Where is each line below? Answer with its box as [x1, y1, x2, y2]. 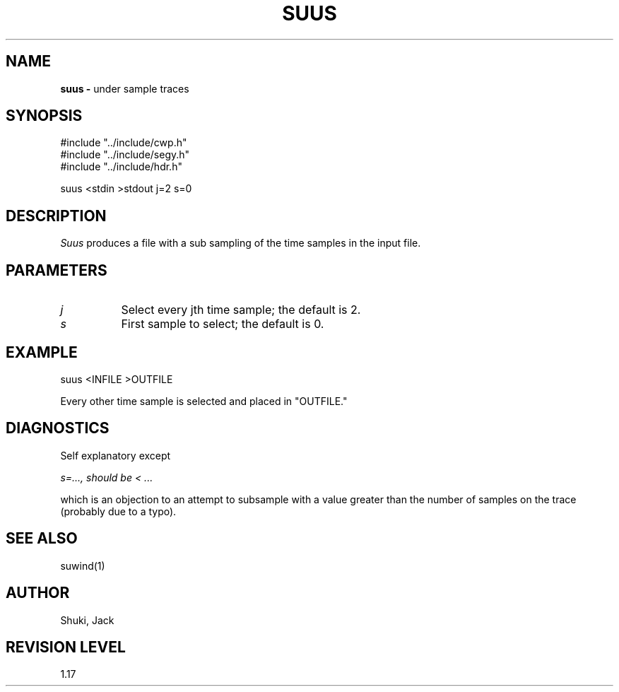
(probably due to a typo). [60, 505, 177, 517]
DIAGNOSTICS [6, 419, 110, 438]
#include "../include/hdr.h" [60, 160, 182, 173]
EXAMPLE [6, 343, 78, 361]
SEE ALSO [6, 529, 78, 548]
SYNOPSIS [6, 107, 83, 125]
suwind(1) [60, 559, 105, 572]
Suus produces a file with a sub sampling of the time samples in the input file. [60, 237, 421, 250]
